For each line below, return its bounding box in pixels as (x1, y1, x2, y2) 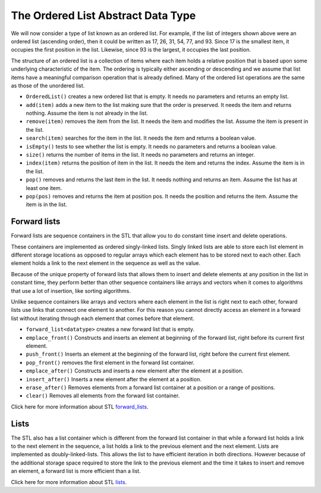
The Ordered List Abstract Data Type (11, 9, 196, 22)
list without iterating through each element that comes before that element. (11, 315, 194, 322)
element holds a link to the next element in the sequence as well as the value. (11, 260, 201, 267)
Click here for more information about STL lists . (11, 478, 127, 485)
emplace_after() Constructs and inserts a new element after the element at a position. (26, 367, 244, 374)
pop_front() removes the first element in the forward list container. (26, 359, 195, 366)
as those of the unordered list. (11, 82, 85, 89)
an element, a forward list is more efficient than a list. (11, 467, 141, 475)
